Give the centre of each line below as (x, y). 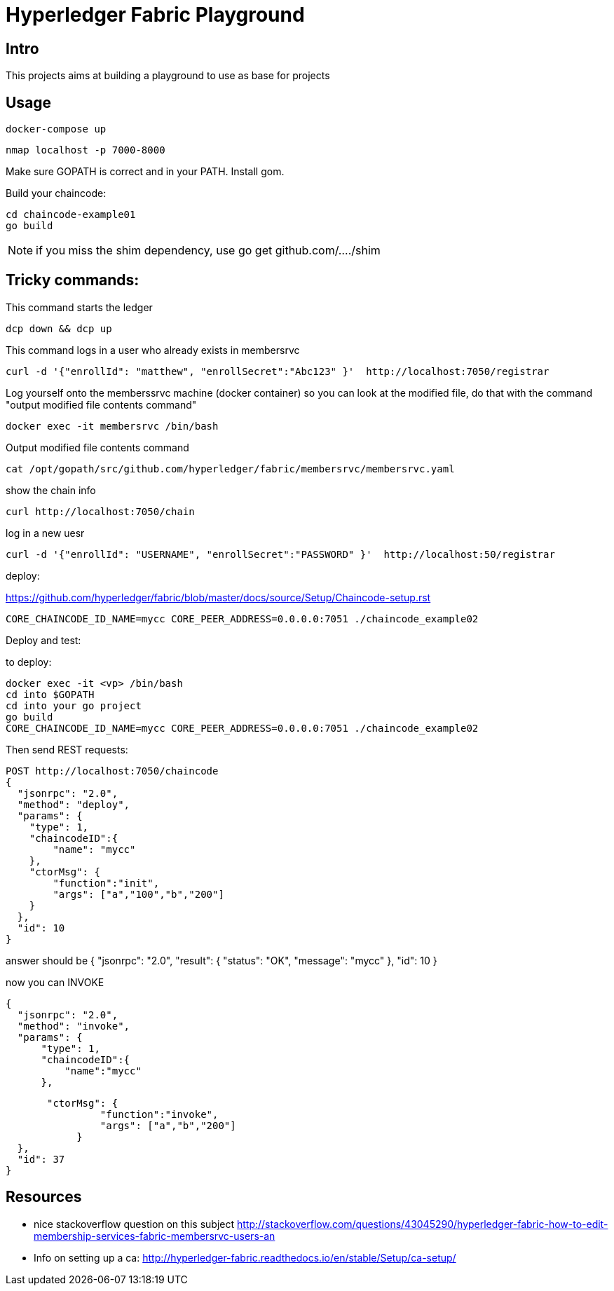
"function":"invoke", (159, 1114)
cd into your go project (74, 705)
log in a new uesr (45, 533)
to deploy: (29, 662)
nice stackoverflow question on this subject (134, 1224)
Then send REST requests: (67, 749)
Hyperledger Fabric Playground (155, 15)
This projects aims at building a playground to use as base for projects (168, 76)
